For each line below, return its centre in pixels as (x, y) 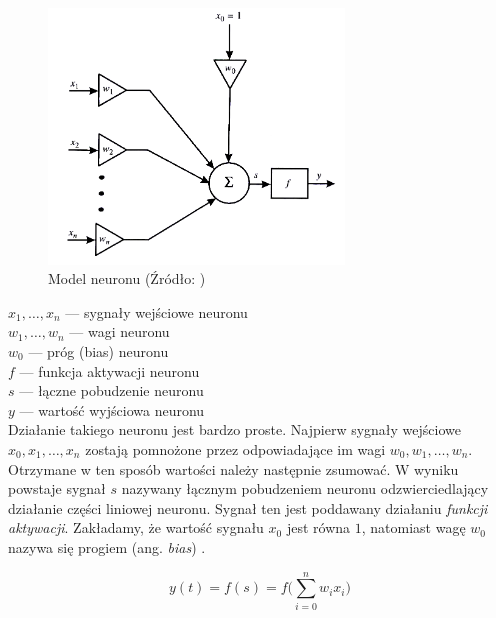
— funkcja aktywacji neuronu (109, 370)
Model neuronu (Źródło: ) (127, 278)
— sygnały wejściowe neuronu (156, 311)
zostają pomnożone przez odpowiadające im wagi (235, 448)
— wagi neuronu (119, 331)
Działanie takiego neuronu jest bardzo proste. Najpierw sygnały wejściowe (234, 429)
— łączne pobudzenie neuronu (111, 390)
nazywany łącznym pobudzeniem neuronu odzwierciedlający (305, 488)
